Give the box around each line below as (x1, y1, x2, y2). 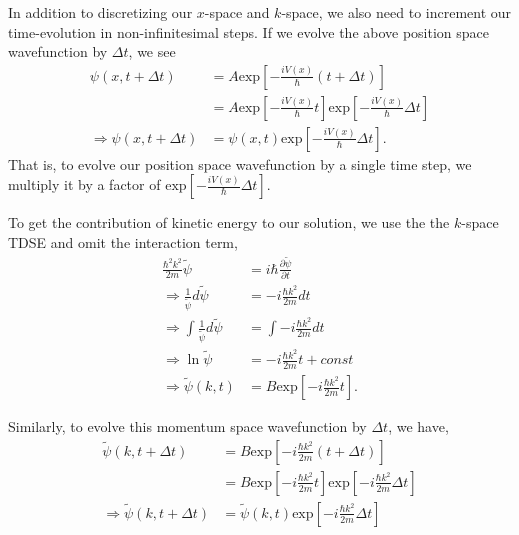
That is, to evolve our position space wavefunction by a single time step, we (8, 153, 472, 174)
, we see (128, 41, 176, 62)
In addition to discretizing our (8, 2, 193, 22)
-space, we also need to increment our (281, 2, 512, 22)
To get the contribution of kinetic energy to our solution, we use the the (8, 212, 450, 233)
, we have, (388, 416, 449, 437)
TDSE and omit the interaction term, (8, 232, 238, 253)
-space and (204, 2, 270, 22)
